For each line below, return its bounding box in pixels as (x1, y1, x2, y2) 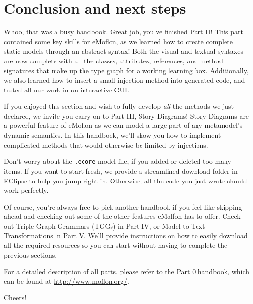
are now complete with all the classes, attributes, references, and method (4, 55, 223, 65)
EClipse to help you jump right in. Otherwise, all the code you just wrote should (4, 175, 247, 185)
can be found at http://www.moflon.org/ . (4, 275, 129, 286)
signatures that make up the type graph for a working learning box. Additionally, (4, 65, 249, 75)
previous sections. (4, 249, 57, 260)
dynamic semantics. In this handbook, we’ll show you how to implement (4, 130, 221, 140)
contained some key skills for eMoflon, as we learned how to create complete (4, 36, 233, 46)
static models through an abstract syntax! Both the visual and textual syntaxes (4, 46, 243, 56)
